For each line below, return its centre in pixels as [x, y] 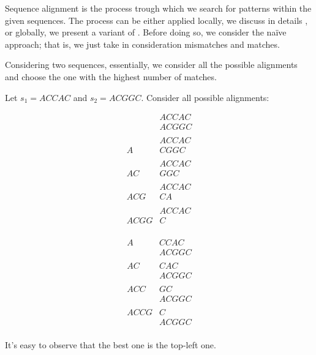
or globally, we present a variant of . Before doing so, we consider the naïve [146, 32]
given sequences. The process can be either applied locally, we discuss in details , [156, 20]
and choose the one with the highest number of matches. [111, 76]
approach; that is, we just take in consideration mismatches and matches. [142, 44]
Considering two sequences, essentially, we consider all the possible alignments [151, 65]
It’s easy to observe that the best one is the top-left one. [111, 345]
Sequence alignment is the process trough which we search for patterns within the [158, 8]
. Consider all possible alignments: [205, 97]
